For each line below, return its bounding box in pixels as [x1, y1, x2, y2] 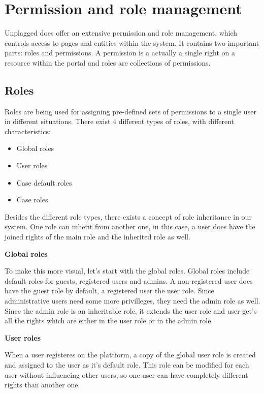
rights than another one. [5, 379, 80, 390]
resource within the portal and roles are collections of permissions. [5, 57, 211, 68]
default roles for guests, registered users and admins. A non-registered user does [5, 275, 253, 286]
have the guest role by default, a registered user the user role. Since [5, 285, 214, 296]
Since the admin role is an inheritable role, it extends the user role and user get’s [5, 305, 257, 316]
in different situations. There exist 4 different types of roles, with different [5, 116, 235, 127]
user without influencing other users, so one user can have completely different [5, 369, 248, 380]
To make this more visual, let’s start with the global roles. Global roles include [5, 265, 250, 276]
